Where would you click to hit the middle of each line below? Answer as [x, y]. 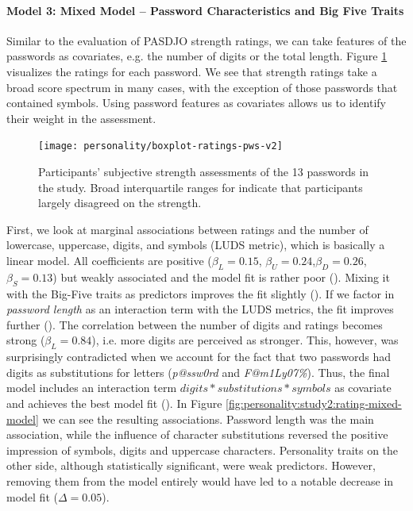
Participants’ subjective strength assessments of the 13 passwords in [204, 172]
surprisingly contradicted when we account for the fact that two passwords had [199, 357]
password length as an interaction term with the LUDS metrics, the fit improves [200, 309]
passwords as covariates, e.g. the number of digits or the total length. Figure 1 [197, 56]
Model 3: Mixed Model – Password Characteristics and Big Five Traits [205, 10]
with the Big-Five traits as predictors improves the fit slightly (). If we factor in [201, 293]
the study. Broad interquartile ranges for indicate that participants [201, 187]
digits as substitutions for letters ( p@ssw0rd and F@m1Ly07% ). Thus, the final [198, 372]
